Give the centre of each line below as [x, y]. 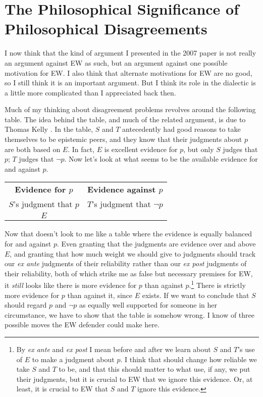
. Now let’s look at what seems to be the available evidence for [161, 159]
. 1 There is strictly [217, 284]
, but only [199, 149]
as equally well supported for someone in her [148, 305]
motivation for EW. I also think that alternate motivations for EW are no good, [128, 72]
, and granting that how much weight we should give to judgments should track [133, 253]
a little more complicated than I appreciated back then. [90, 92]
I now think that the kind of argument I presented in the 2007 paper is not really [130, 53]
